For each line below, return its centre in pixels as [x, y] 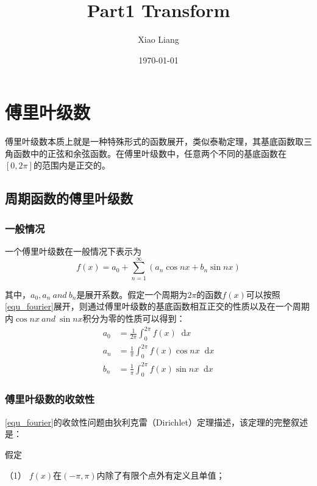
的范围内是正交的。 [72, 165]
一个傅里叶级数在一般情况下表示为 [73, 251]
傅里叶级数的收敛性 [50, 399]
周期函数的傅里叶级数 [69, 198]
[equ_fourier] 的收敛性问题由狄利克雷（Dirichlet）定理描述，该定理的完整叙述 [156, 422]
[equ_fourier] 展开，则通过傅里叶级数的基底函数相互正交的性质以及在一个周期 [157, 306]
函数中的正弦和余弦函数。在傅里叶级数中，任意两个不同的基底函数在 [150, 153]
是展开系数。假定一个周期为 [132, 294]
